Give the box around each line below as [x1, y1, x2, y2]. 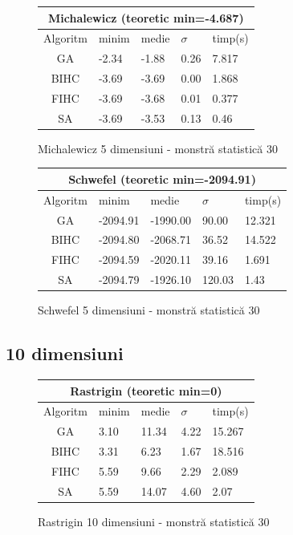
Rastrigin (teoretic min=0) [70, 382, 222, 399]
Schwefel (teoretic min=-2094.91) [68, 170, 256, 187]
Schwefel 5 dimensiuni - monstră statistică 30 [38, 302, 260, 318]
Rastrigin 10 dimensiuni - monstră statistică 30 [38, 513, 270, 529]
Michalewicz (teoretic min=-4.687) [48, 9, 244, 26]
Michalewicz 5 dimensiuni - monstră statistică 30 [38, 140, 278, 156]
